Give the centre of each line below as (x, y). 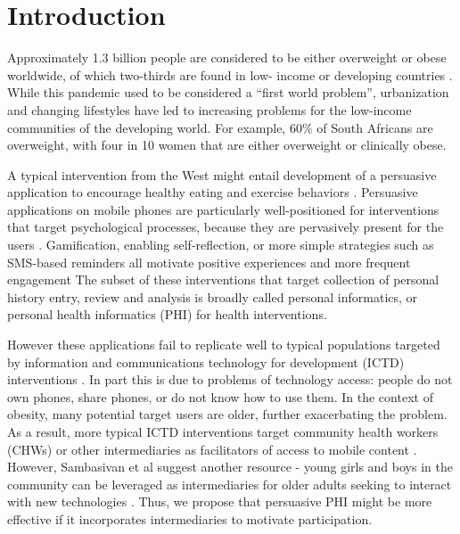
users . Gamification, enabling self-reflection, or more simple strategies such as (221, 245)
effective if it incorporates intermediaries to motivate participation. (190, 518)
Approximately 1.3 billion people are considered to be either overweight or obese (227, 58)
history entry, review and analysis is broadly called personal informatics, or (213, 296)
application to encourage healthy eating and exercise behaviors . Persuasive (213, 192)
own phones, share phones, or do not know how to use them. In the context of (220, 396)
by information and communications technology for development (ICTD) (206, 361)
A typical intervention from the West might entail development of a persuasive (222, 174)
